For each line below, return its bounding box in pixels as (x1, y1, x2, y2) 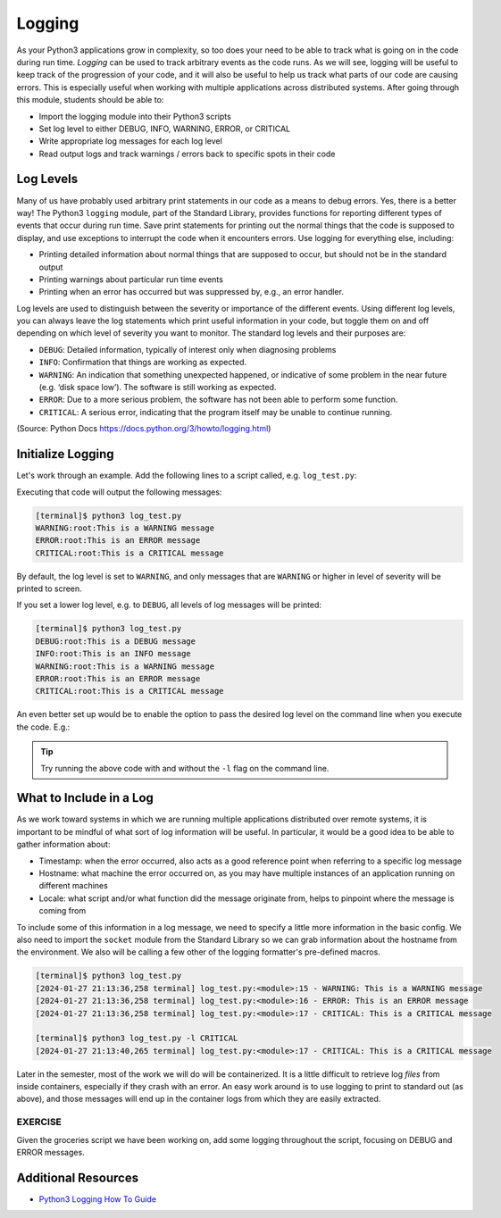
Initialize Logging (16, 446, 115, 462)
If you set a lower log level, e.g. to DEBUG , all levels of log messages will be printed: (16, 599, 321, 611)
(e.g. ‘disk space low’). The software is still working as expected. (38, 382, 277, 393)
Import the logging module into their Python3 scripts (38, 111, 231, 121)
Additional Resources (16, 1170, 138, 1185)
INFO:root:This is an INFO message (35, 648, 191, 659)
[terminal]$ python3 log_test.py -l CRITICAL (35, 1033, 238, 1044)
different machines (38, 880, 109, 891)
